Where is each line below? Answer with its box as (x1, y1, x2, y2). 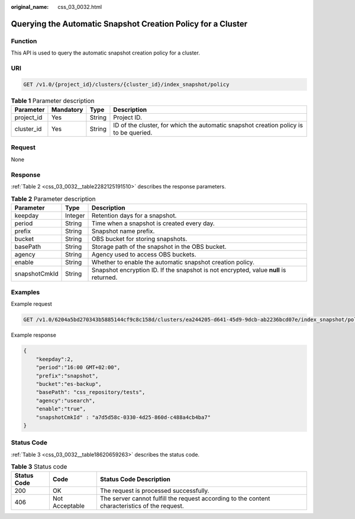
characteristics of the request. (99, 502, 185, 510)
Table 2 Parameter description (11, 194, 96, 203)
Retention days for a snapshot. (92, 211, 177, 219)
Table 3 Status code (11, 463, 67, 471)
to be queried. (113, 129, 153, 137)
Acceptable (52, 502, 85, 510)
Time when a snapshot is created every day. (92, 219, 215, 228)
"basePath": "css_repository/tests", (35, 389, 146, 396)
